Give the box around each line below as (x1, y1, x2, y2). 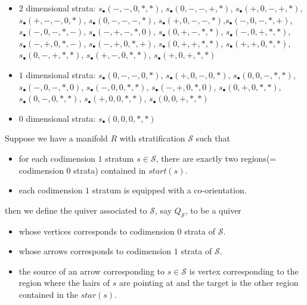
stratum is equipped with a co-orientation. (92, 184, 247, 196)
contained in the (18, 288, 78, 300)
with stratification (119, 132, 185, 144)
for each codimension (18, 152, 95, 164)
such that (196, 132, 230, 144)
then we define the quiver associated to (5, 204, 147, 216)
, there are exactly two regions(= (156, 152, 277, 164)
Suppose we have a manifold (5, 132, 108, 144)
